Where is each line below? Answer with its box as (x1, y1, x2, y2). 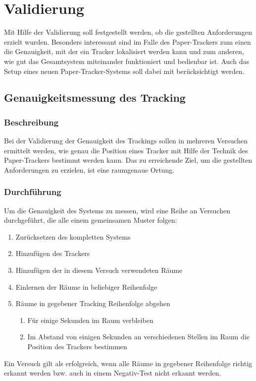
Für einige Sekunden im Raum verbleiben (27, 315, 154, 325)
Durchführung (4, 186, 61, 198)
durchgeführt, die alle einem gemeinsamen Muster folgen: (4, 215, 177, 225)
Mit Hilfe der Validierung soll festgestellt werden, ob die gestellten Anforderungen (4, 27, 253, 37)
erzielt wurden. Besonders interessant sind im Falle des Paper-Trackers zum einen (4, 36, 251, 47)
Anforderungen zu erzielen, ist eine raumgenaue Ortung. (4, 164, 175, 175)
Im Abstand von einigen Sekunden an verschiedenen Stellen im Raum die (27, 331, 250, 342)
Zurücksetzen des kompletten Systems (15, 231, 131, 242)
